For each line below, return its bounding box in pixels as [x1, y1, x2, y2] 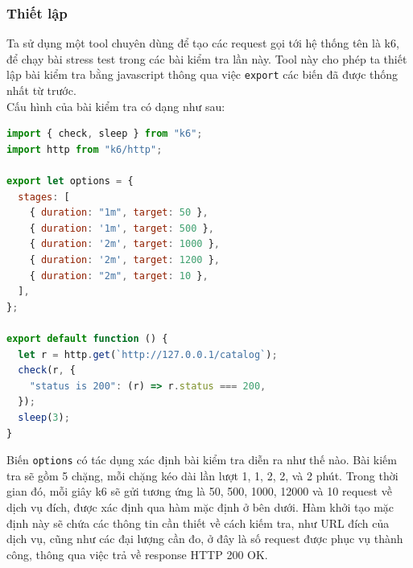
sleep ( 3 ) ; [18, 411, 70, 423]
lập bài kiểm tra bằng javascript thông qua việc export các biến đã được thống [6, 66, 399, 83]
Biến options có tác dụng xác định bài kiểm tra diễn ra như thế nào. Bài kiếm [6, 451, 397, 468]
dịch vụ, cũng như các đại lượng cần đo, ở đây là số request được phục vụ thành [6, 530, 403, 547]
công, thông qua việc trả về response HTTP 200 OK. [6, 545, 268, 562]
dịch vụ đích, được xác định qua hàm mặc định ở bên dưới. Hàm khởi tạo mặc [6, 498, 394, 515]
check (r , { [18, 364, 76, 377]
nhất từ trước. [6, 82, 76, 99]
